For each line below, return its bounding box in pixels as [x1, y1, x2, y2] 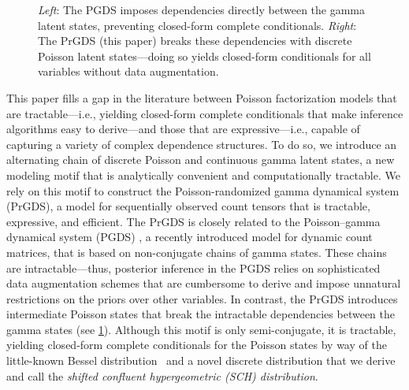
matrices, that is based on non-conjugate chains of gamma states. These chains [6, 243, 387, 260]
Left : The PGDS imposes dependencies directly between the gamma [38, 2, 366, 17]
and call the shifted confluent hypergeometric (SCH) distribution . [6, 367, 318, 384]
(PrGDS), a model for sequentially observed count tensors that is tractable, [6, 198, 370, 214]
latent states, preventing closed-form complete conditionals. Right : [38, 17, 357, 33]
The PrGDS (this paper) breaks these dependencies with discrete [38, 32, 352, 49]
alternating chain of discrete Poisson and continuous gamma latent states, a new [6, 151, 395, 168]
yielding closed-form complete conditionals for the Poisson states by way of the [6, 336, 387, 353]
